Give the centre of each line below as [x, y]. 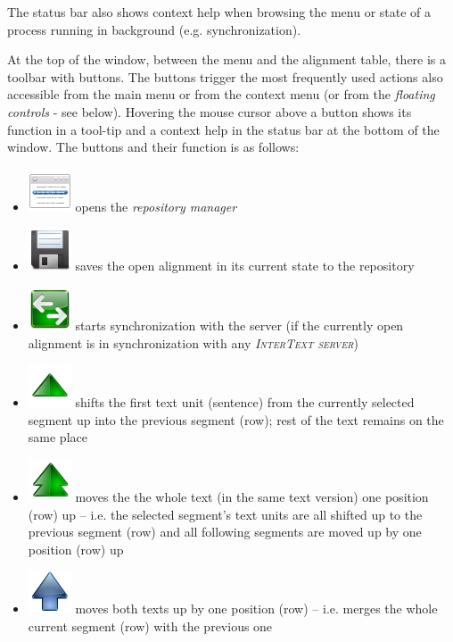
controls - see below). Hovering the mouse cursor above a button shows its [210, 111]
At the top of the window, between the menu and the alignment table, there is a [227, 59]
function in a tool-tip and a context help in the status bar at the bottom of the [223, 129]
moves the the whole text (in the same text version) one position [252, 496]
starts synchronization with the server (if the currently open [239, 325]
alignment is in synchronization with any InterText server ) [194, 342]
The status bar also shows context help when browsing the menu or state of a [219, 12]
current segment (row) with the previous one [150, 625]
